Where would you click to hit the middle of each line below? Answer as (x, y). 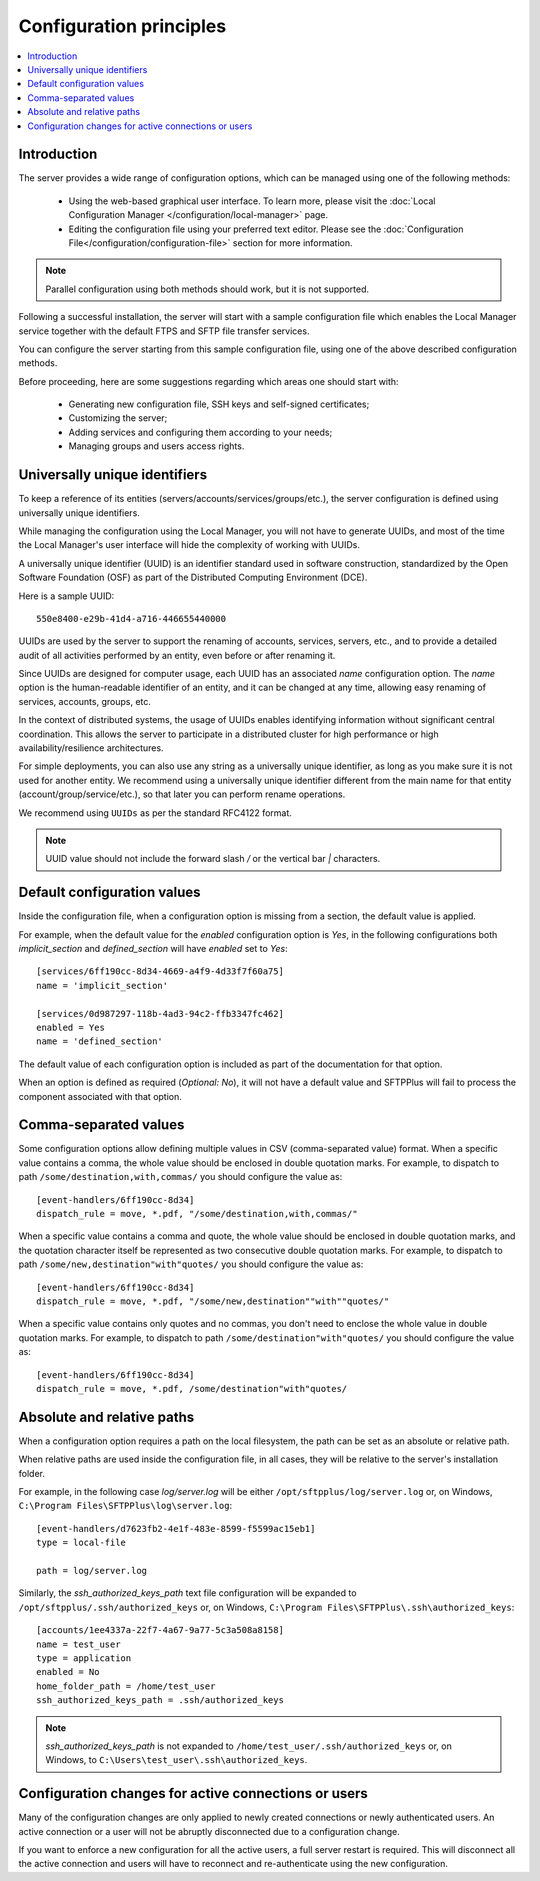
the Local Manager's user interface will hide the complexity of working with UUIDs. (189, 545)
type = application (84, 1658)
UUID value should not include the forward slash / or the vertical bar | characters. (213, 859)
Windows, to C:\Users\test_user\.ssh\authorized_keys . (176, 1760)
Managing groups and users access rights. (156, 446)
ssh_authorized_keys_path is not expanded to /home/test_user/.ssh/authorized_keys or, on (248, 1746)
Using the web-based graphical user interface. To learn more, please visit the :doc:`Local (252, 201)
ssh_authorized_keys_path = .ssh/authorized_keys (160, 1700)
